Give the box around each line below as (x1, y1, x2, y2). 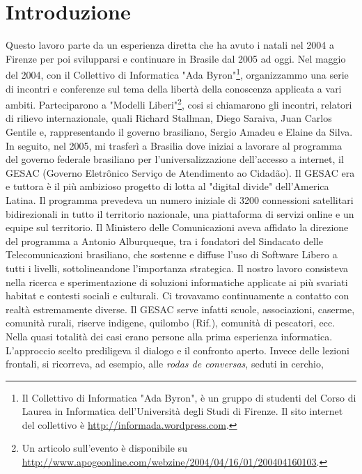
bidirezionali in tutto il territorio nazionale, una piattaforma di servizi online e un (6, 206, 354, 221)
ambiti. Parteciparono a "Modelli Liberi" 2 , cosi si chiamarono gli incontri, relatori (6, 95, 352, 111)
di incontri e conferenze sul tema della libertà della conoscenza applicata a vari (6, 81, 342, 95)
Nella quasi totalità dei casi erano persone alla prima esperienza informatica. (6, 329, 333, 343)
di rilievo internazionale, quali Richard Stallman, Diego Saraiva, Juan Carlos (6, 111, 332, 125)
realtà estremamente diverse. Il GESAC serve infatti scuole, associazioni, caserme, (6, 301, 355, 316)
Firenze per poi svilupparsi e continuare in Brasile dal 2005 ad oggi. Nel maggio (6, 51, 346, 65)
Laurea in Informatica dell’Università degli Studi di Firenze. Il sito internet (22, 404, 343, 418)
